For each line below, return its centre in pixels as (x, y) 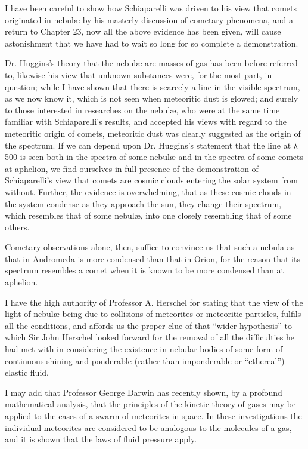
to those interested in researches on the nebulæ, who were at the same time (142, 110)
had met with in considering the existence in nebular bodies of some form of (144, 349)
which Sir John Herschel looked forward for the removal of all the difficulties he (150, 337)
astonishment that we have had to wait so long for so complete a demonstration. (152, 43)
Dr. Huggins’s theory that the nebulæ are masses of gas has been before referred (151, 63)
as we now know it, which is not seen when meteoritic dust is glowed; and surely (152, 98)
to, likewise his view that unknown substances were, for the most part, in (139, 74)
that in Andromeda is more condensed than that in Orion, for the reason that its (153, 258)
